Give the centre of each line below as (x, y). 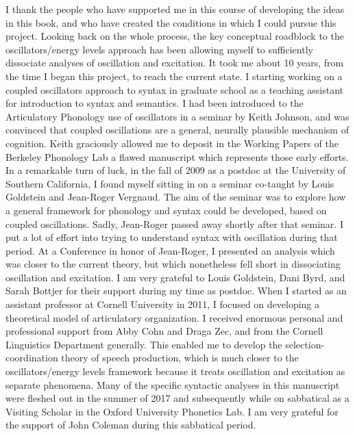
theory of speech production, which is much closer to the (180, 358)
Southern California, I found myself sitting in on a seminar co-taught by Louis (170, 183)
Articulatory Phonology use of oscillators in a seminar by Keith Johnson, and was (177, 116)
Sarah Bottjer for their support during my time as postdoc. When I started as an (176, 291)
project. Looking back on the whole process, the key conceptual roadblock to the (175, 36)
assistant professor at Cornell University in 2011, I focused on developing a (163, 304)
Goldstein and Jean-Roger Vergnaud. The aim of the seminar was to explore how (176, 197)
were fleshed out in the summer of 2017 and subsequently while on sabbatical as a (177, 398)
